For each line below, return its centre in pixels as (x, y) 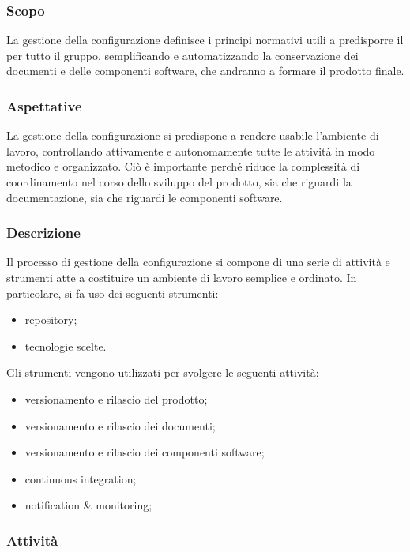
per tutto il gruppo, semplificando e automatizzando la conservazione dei (182, 55)
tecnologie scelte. (66, 345)
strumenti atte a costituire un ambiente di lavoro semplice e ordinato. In (182, 277)
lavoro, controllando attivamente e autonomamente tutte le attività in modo (191, 150)
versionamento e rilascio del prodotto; (116, 398)
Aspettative (44, 105)
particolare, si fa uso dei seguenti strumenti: (113, 293)
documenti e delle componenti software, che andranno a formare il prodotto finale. (205, 71)
